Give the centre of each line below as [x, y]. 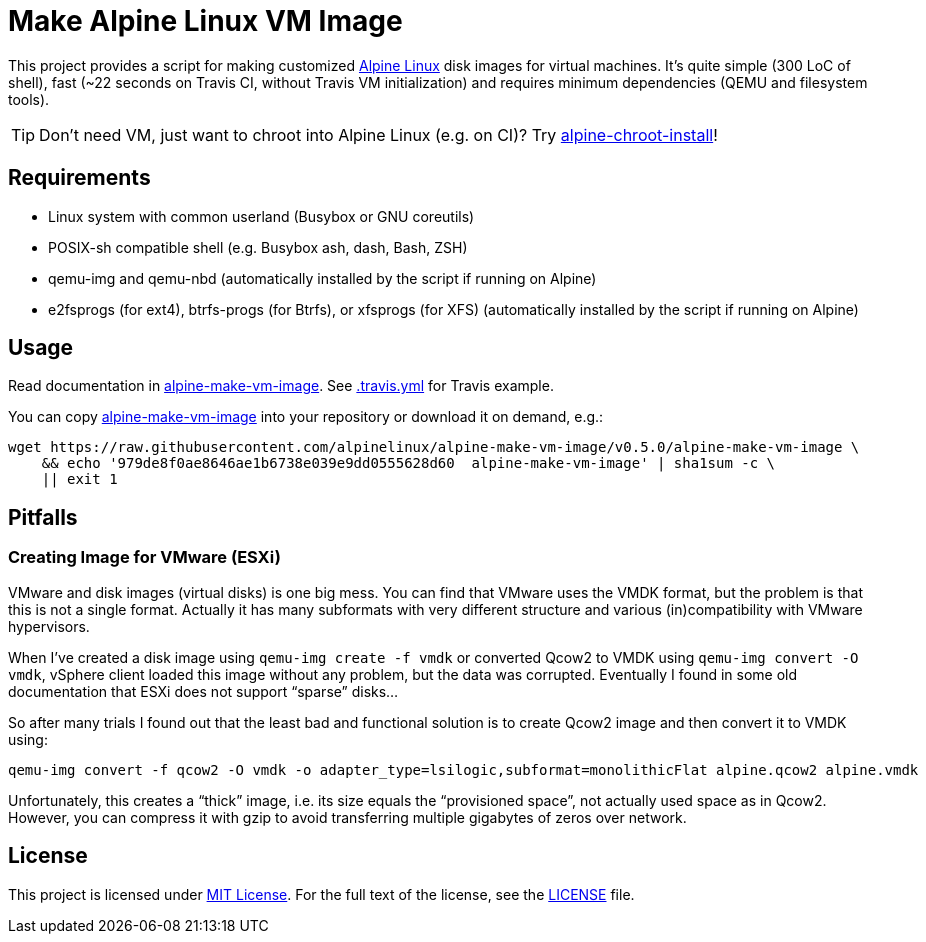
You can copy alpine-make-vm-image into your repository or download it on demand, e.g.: [306, 417]
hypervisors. [49, 626]
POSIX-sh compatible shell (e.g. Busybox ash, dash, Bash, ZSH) [258, 247]
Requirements [79, 178]
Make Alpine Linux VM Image [205, 21]
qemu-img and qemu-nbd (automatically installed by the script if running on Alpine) [322, 278]
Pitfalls [43, 517]
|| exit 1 [79, 479]
